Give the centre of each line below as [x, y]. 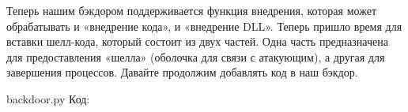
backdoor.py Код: [48, 98]
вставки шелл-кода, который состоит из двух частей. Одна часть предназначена [197, 41]
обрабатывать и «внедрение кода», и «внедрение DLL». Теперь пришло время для [204, 26]
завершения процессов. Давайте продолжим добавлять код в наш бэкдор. [182, 72]
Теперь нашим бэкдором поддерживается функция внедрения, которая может [192, 10]
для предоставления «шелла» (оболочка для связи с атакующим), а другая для [196, 56]
